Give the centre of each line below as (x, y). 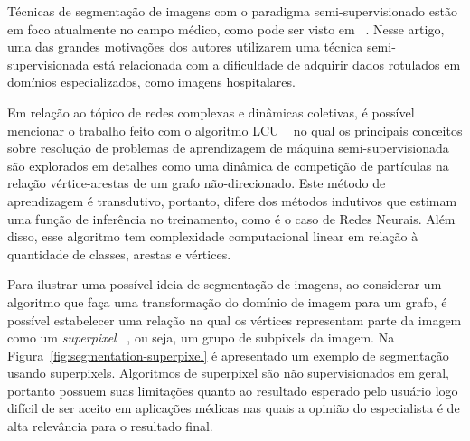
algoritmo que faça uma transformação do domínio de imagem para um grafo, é (227, 301)
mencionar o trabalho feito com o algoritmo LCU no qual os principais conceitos (235, 130)
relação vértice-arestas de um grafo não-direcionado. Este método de (197, 183)
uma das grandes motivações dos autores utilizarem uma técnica (185, 47)
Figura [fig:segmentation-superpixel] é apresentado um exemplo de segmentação (228, 355)
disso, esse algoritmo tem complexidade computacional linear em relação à (213, 236)
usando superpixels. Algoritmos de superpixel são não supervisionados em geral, (228, 373)
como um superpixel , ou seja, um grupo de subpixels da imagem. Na (201, 338)
